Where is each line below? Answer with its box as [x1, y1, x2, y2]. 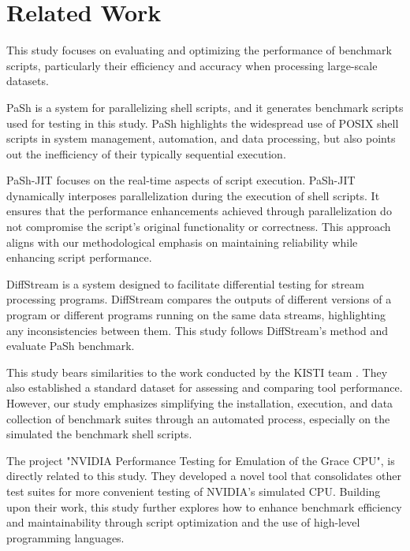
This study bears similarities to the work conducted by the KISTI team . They [6, 363, 388, 380]
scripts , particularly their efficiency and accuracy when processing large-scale [6, 57, 378, 73]
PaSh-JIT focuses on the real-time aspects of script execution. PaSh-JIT [6, 172, 356, 188]
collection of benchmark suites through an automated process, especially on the [6, 410, 390, 426]
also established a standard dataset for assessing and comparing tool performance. [6, 379, 403, 396]
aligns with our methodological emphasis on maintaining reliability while [6, 233, 358, 250]
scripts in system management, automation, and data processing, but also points [6, 130, 396, 147]
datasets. [6, 73, 49, 89]
